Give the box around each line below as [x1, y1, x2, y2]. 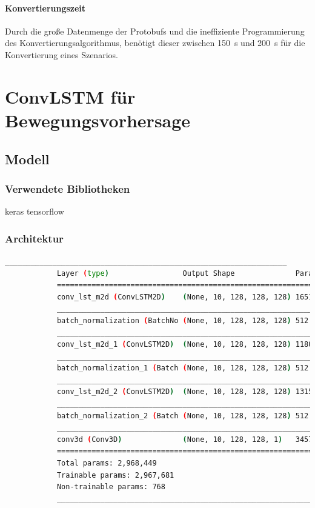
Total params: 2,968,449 [56, 459, 157, 468]
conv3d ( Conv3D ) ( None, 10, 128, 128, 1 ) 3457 [56, 435, 313, 444]
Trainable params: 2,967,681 [56, 470, 174, 480]
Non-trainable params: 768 [56, 483, 165, 492]
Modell [5, 149, 50, 168]
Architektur [5, 230, 64, 246]
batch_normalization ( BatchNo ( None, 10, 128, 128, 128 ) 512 [56, 316, 309, 325]
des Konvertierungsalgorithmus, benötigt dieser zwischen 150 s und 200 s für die [5, 36, 305, 49]
